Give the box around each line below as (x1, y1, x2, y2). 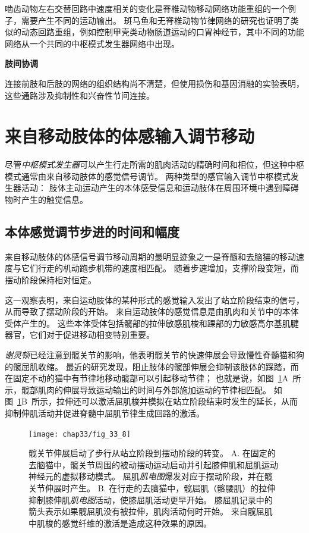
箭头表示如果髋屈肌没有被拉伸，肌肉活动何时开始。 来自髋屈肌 (29, 505, 273, 518)
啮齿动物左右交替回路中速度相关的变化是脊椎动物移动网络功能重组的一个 (5, 2, 288, 14)
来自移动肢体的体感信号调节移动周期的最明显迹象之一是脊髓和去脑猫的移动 (5, 250, 296, 262)
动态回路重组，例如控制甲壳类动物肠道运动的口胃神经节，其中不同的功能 (21, 26, 304, 38)
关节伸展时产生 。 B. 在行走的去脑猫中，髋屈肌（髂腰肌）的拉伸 (29, 482, 276, 494)
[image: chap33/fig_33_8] (29, 429, 131, 438)
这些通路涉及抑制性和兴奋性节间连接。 (5, 89, 154, 101)
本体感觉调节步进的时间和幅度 (5, 222, 179, 241)
